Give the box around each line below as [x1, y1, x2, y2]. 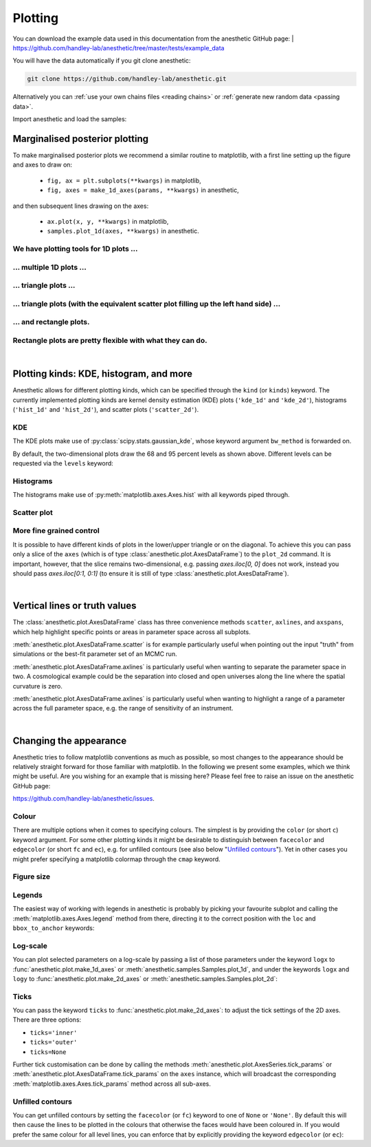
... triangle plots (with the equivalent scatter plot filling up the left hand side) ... [12, 299, 281, 308]
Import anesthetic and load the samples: [12, 115, 127, 123]
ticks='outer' [30, 1038, 78, 1046]
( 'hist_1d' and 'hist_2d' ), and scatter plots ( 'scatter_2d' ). [12, 405, 199, 413]
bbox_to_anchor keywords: [12, 923, 95, 932]
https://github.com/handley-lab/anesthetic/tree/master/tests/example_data [12, 43, 225, 52]
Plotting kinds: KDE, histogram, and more [12, 368, 192, 380]
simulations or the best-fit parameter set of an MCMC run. [12, 650, 178, 658]
